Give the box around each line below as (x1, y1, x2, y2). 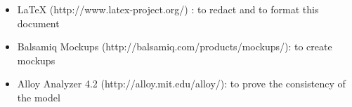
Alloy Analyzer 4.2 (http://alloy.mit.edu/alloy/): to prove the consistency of (17, 76, 346, 91)
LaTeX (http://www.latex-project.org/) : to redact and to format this (17, 2, 319, 16)
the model (17, 90, 60, 104)
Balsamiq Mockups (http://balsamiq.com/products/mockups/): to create (17, 39, 332, 54)
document (17, 15, 60, 30)
